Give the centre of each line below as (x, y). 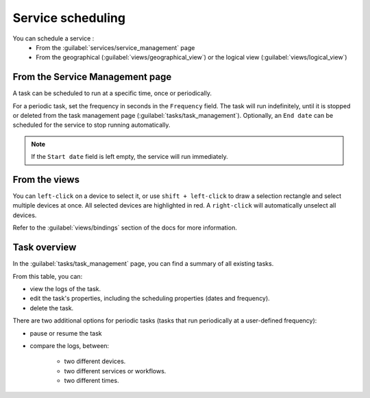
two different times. (91, 381)
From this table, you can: (48, 276)
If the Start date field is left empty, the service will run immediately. (130, 157)
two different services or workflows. (115, 371)
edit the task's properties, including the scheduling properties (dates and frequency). (150, 299)
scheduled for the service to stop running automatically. (91, 125)
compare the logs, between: (70, 345)
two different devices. (95, 361)
